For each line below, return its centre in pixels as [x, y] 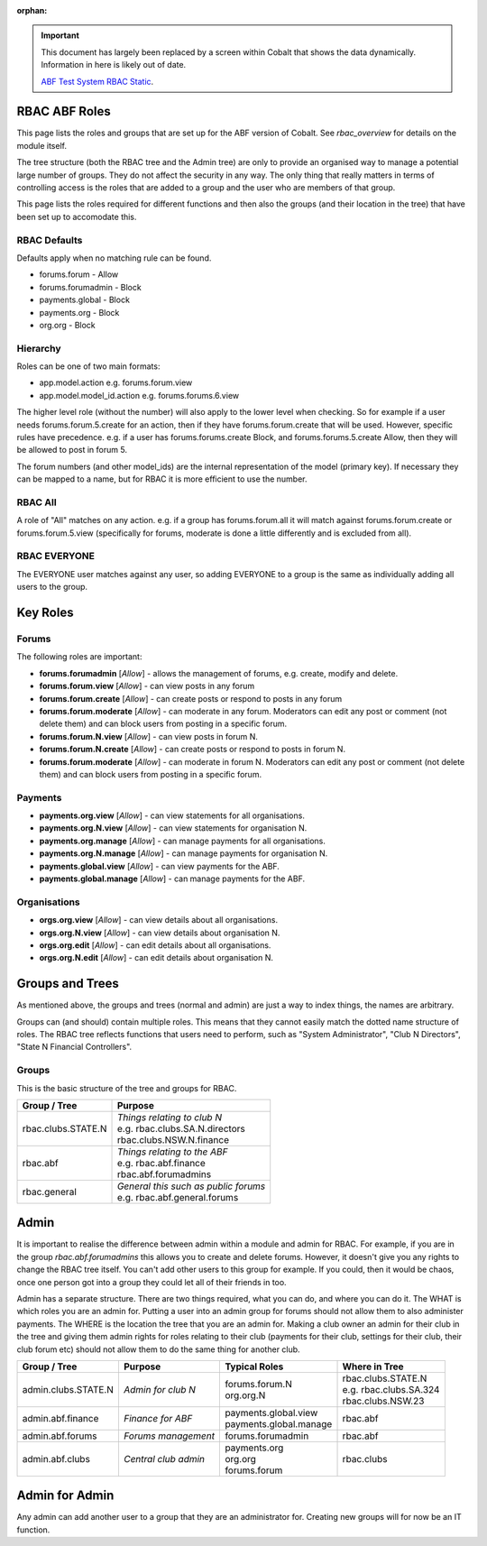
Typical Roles [254, 1367]
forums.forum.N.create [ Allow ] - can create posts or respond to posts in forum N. [193, 750]
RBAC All [37, 502]
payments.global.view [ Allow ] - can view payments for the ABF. [159, 866]
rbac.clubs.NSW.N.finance [173, 1139]
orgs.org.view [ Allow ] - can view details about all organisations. [159, 920]
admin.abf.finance [60, 1418]
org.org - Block [68, 325]
